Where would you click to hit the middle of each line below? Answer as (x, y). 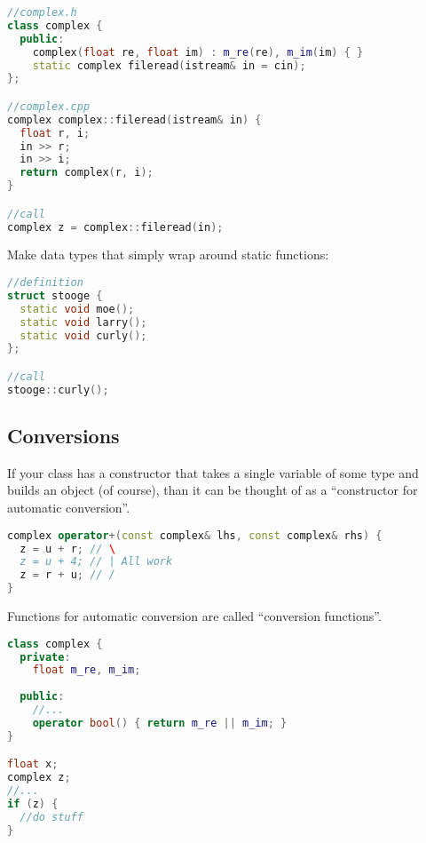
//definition (45, 283)
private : (45, 657)
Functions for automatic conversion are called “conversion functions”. (194, 616)
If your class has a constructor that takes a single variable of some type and (213, 472)
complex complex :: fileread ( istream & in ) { (134, 119)
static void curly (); (83, 335)
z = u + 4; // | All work (96, 562)
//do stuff (51, 817)
